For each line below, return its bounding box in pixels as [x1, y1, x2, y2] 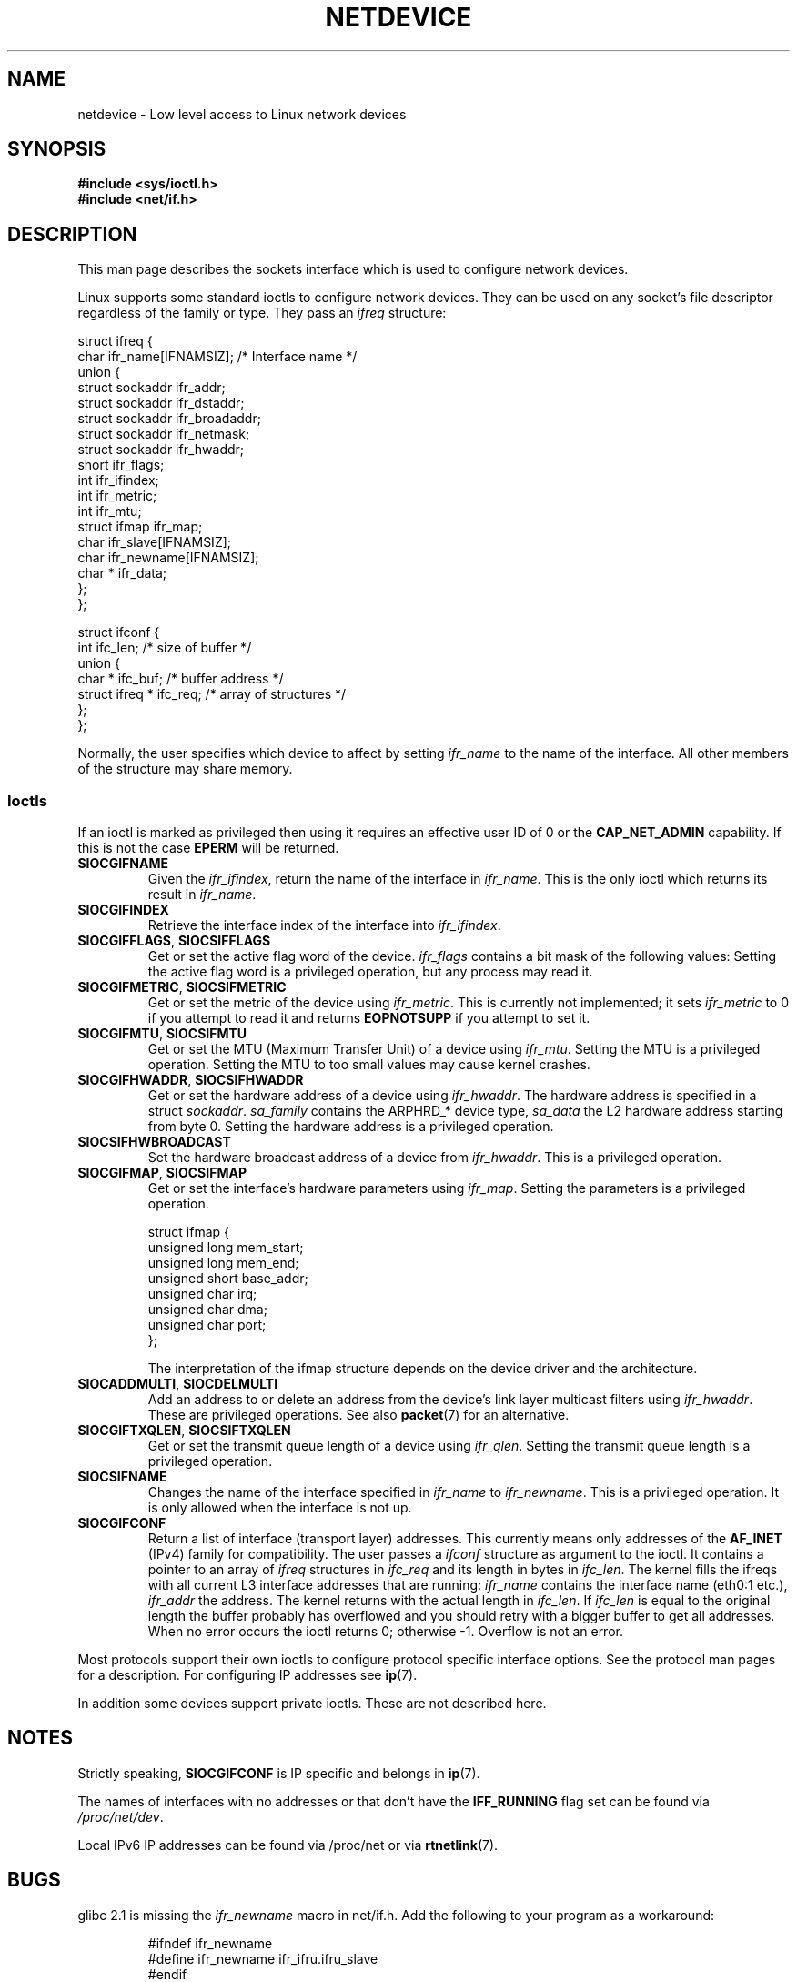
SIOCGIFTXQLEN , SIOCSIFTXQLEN [77, 1422, 291, 1439]
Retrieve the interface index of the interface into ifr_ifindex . [147, 917, 501, 934]
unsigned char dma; [147, 1301, 267, 1318]
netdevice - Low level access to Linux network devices [77, 106, 407, 122]
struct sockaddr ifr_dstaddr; [77, 395, 245, 411]
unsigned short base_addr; [147, 1270, 308, 1287]
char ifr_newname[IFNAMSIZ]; [77, 550, 259, 566]
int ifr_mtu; [77, 503, 142, 520]
